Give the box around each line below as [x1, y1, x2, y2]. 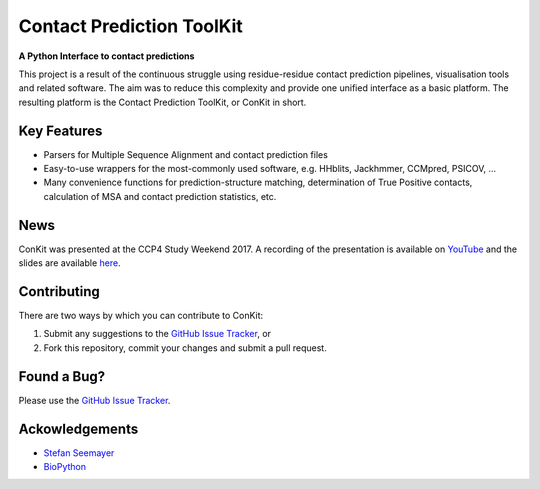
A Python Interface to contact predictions [18, 50, 195, 62]
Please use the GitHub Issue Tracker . [18, 394, 171, 406]
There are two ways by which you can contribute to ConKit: [18, 310, 264, 321]
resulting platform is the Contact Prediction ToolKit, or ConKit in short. [18, 96, 307, 108]
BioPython [43, 460, 87, 472]
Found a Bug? [18, 368, 106, 385]
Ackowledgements [18, 420, 139, 437]
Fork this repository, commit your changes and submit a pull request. [43, 341, 327, 354]
